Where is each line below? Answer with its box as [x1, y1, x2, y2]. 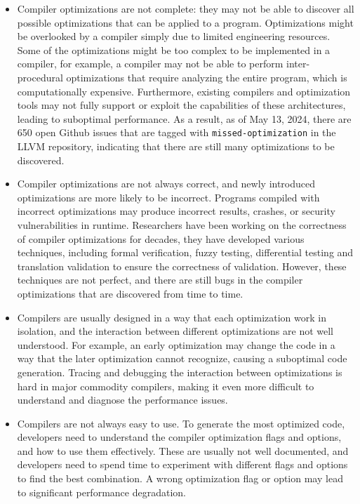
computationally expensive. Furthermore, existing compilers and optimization [17, 84, 351, 98]
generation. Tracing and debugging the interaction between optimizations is [17, 364, 342, 379]
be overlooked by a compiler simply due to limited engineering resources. [17, 29, 331, 44]
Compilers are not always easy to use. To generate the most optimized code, [17, 416, 345, 430]
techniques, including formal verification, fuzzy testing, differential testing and [17, 245, 354, 260]
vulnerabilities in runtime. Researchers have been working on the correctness [17, 217, 347, 232]
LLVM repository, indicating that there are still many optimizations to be [17, 139, 335, 153]
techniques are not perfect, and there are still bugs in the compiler [17, 272, 303, 287]
